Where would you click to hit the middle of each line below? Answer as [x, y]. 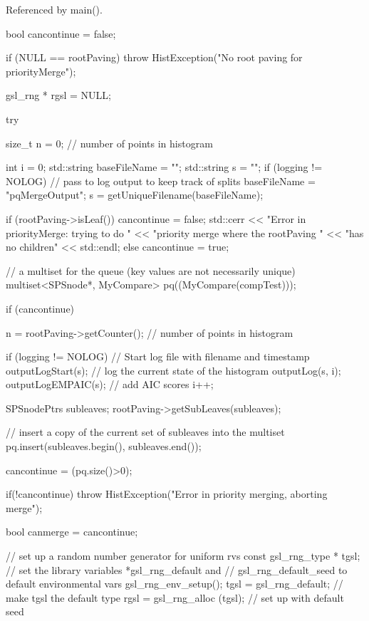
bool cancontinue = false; [61, 33]
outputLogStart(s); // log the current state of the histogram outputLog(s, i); [173, 370]
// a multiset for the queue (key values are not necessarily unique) [151, 270]
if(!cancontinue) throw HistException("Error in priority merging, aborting [167, 494]
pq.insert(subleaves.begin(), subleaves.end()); [104, 446]
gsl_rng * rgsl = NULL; [59, 95]
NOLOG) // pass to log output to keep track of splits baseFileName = [161, 181]
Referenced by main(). [54, 9]
